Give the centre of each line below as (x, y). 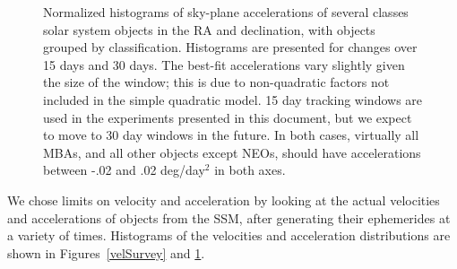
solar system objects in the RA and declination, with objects (209, 29)
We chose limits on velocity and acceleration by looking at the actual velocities (224, 200)
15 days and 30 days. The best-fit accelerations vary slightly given (224, 64)
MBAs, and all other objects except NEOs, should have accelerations (232, 152)
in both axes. (250, 170)
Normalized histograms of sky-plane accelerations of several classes (226, 12)
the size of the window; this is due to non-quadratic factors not (216, 82)
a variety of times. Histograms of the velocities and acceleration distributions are (229, 235)
